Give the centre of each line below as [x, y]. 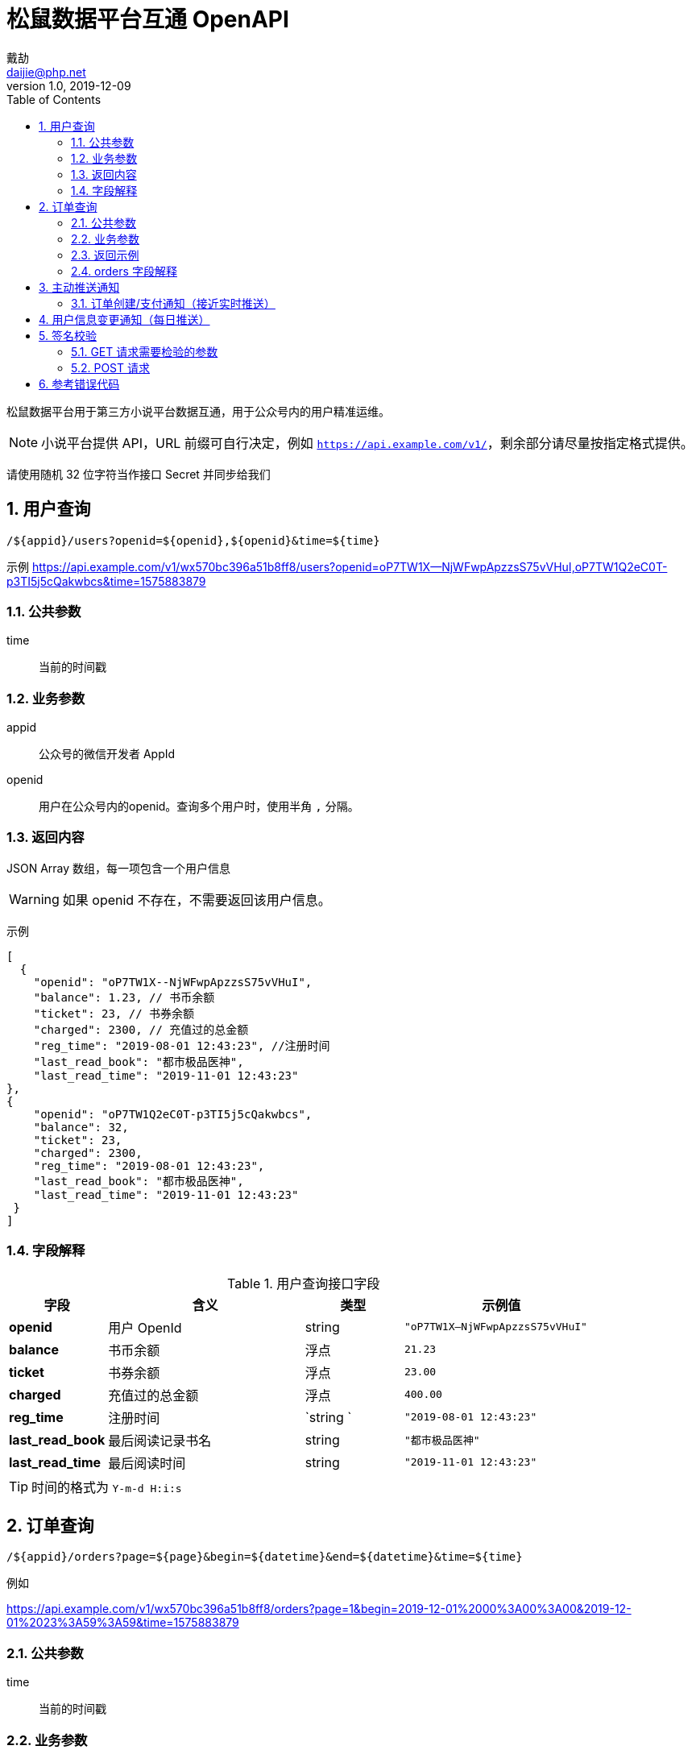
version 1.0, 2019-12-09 [69, 85]
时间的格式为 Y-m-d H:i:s [107, 1487]
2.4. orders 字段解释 [124, 271]
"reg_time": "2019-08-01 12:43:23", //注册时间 [182, 1045]
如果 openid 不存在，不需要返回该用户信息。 [197, 900]
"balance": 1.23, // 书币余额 [124, 997]
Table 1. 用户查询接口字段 [304, 1283]
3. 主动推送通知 [79, 287]
